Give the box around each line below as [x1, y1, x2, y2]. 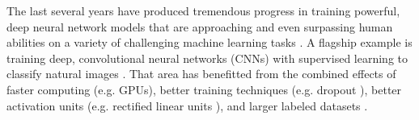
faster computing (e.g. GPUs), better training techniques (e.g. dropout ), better [6, 81, 402, 97]
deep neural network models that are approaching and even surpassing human [6, 18, 393, 35]
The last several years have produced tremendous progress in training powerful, [6, 2, 400, 19]
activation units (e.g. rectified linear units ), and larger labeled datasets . [6, 97, 368, 114]
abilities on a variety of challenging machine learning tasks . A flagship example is [6, 34, 413, 51]
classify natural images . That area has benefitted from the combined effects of [6, 65, 396, 82]
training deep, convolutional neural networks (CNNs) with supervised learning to [6, 49, 408, 66]
